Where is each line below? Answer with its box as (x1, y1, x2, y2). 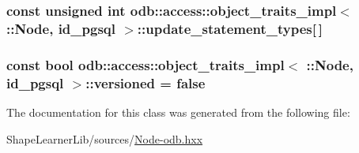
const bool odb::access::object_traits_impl (6, 54, 285, 74)
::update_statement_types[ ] (137, 18, 323, 38)
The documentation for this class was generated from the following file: (6, 103, 350, 120)
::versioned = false (85, 73, 206, 92)
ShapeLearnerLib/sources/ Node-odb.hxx (6, 130, 203, 147)
